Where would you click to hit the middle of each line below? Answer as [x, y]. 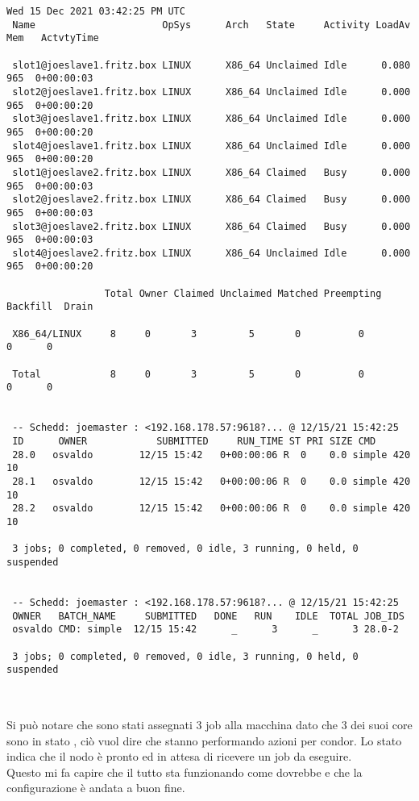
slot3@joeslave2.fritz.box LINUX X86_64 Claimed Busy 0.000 [212, 226]
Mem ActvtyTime [53, 38]
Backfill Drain [50, 307]
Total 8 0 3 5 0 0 [188, 374]
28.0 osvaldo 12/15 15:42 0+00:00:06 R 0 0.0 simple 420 [212, 455]
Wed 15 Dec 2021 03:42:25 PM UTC [96, 11]
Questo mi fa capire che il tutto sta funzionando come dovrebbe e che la [185, 772]
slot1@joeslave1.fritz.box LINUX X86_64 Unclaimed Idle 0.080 [212, 65]
